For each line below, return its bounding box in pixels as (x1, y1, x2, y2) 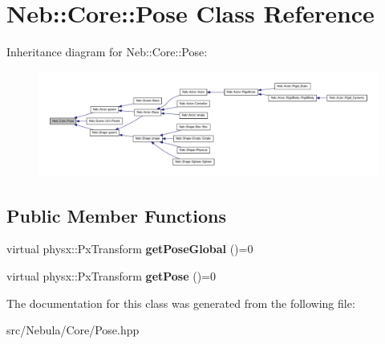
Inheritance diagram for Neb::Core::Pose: (6, 43, 208, 60)
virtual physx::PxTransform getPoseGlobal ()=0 (6, 240, 253, 257)
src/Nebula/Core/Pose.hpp (6, 321, 140, 338)
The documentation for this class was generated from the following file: (6, 294, 355, 311)
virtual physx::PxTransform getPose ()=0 (6, 267, 217, 284)
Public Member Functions (6, 203, 226, 227)
